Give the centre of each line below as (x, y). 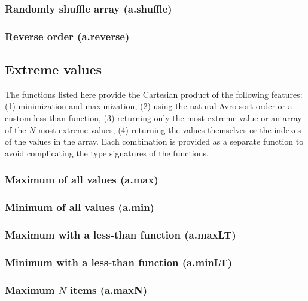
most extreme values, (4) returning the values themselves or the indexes (170, 129)
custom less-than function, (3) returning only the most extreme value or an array (153, 118)
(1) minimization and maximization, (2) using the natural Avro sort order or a (149, 106)
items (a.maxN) (109, 289)
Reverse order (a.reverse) (67, 36)
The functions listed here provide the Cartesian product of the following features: (154, 94)
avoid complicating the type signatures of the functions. (107, 153)
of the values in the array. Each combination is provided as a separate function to (154, 141)
